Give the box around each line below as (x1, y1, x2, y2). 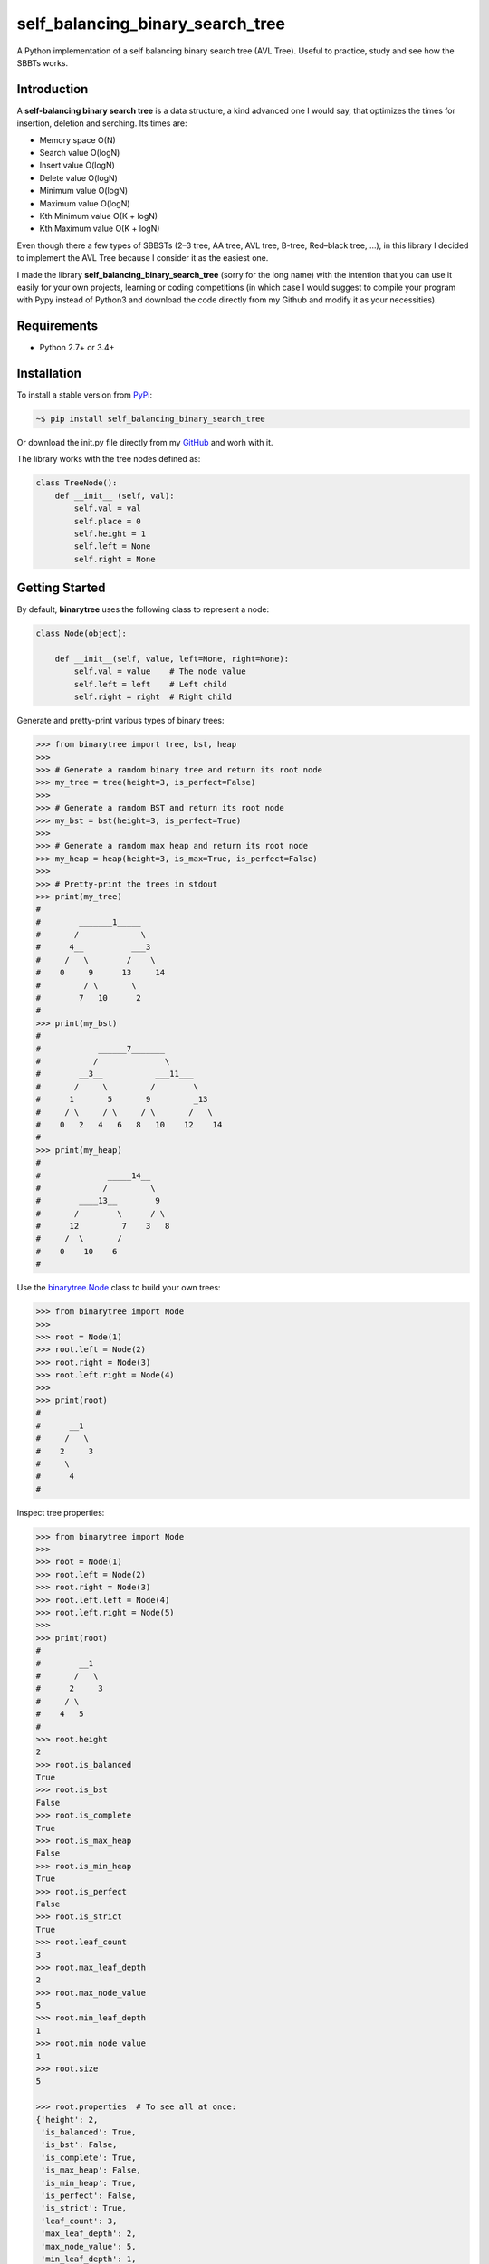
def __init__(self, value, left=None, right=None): (54, 654, 290, 665)
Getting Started (16, 580, 106, 596)
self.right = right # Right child (73, 692, 233, 702)
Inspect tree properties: (16, 1507, 105, 1518)
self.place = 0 (73, 516, 142, 526)
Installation (16, 366, 81, 381)
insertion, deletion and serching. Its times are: (16, 118, 187, 129)
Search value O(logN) (39, 148, 120, 158)
